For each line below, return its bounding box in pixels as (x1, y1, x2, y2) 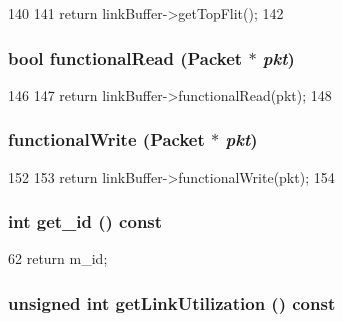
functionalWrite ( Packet (8, 127, 205, 152)
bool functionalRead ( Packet (8, 45, 243, 70)
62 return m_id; (8, 248, 108, 269)
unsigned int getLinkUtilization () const (8, 290, 336, 315)
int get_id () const (8, 209, 163, 234)
